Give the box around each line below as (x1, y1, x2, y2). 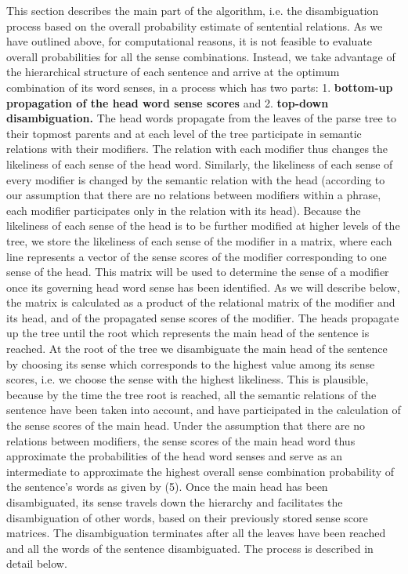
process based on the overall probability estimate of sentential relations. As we (6, 17, 383, 34)
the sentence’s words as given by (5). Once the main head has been (6, 478, 328, 495)
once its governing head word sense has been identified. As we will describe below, (6, 278, 400, 295)
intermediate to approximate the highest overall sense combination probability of (6, 463, 395, 479)
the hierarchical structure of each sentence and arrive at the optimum (6, 64, 340, 80)
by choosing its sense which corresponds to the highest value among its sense (6, 355, 375, 372)
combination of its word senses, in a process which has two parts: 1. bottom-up (6, 78, 393, 95)
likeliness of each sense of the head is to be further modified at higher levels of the (6, 217, 400, 234)
